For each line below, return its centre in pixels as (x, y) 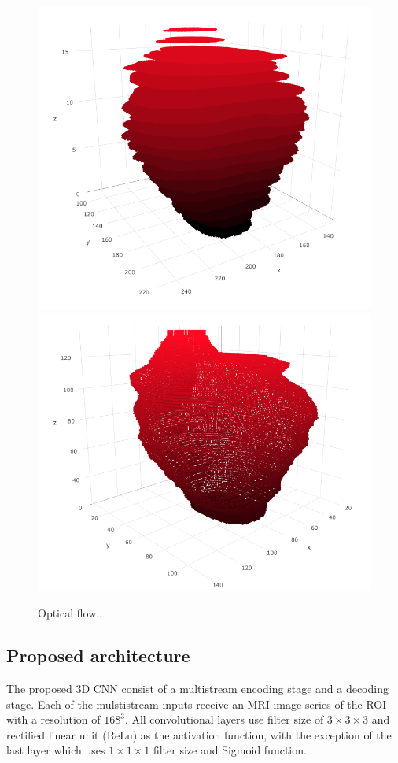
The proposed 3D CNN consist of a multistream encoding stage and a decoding (197, 689)
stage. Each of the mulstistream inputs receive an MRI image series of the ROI (197, 704)
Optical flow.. (70, 613)
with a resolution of (53, 719)
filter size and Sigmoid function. (230, 750)
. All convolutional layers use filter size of (224, 719)
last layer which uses (56, 750)
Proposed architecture (98, 656)
